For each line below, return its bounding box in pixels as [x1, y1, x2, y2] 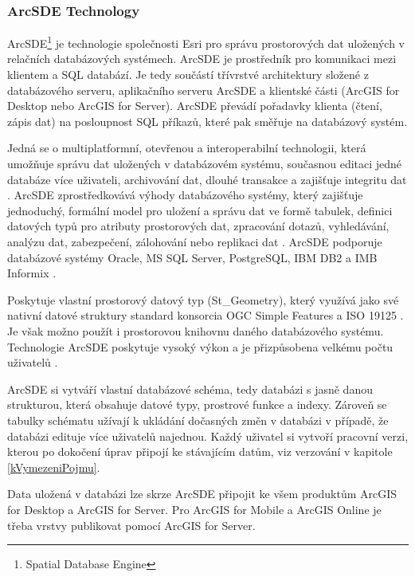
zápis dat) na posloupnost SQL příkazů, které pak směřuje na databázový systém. [7, 112, 408, 129]
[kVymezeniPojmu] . [7, 458, 100, 475]
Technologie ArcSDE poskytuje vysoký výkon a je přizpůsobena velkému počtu [7, 338, 393, 355]
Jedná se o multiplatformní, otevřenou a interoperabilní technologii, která [7, 139, 366, 156]
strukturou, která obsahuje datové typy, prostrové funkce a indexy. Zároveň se [7, 396, 387, 413]
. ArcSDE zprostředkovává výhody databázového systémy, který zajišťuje [7, 186, 363, 203]
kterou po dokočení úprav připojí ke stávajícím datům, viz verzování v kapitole [7, 443, 393, 460]
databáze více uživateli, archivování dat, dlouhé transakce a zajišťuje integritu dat [7, 171, 407, 187]
